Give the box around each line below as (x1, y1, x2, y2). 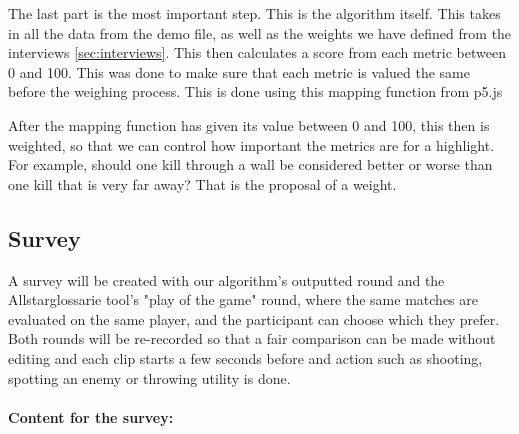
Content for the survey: (8, 406, 174, 427)
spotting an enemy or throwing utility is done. (8, 367, 291, 388)
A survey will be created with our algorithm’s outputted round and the (8, 269, 445, 290)
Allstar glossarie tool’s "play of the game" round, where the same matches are (8, 289, 478, 310)
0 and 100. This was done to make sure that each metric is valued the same (8, 61, 470, 82)
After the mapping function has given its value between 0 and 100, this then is (8, 114, 490, 135)
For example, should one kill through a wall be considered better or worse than (8, 154, 493, 175)
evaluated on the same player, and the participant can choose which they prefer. (8, 308, 500, 329)
